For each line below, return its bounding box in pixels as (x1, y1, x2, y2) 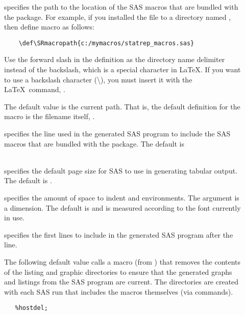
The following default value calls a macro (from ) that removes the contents (4, 256, 241, 267)
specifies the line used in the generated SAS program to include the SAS (4, 128, 231, 138)
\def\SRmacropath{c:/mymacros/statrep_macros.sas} (18, 39, 194, 47)
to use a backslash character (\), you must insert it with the (4, 74, 192, 84)
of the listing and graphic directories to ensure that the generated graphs (4, 266, 232, 277)
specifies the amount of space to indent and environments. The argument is (4, 192, 239, 203)
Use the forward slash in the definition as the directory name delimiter (4, 54, 225, 65)
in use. (4, 212, 24, 223)
